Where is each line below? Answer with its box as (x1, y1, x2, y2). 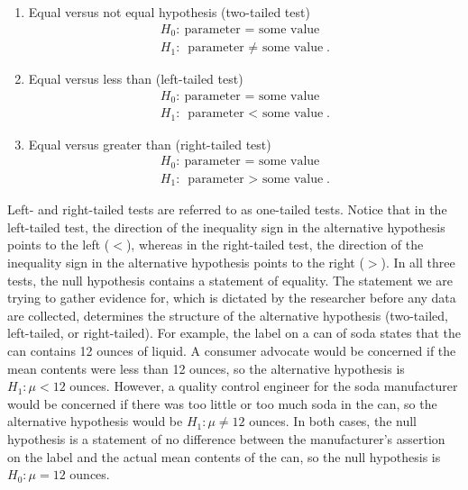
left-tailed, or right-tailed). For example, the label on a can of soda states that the (7, 323, 461, 342)
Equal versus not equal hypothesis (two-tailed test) (28, 3, 310, 21)
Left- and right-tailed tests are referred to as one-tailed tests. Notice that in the (7, 200, 447, 219)
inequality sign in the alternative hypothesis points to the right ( (7, 253, 364, 272)
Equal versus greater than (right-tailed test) (28, 134, 271, 153)
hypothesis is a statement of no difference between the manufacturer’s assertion (7, 429, 445, 448)
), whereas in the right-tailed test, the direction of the (125, 235, 424, 254)
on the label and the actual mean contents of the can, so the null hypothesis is (7, 447, 441, 466)
